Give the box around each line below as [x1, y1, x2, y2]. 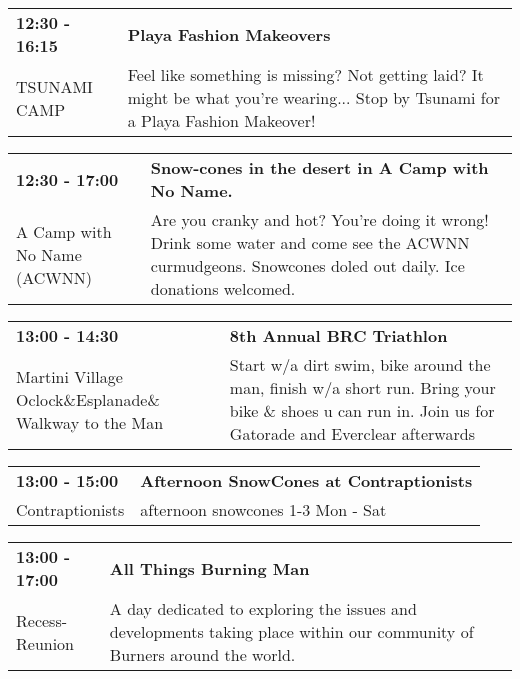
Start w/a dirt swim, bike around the [229, 353, 491, 376]
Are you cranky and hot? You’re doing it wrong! [150, 208, 489, 231]
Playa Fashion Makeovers [127, 22, 331, 46]
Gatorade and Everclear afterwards [229, 422, 475, 445]
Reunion [16, 631, 75, 655]
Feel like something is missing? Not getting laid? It [127, 63, 484, 86]
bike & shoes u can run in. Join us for [229, 399, 495, 422]
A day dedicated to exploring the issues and [109, 597, 417, 620]
